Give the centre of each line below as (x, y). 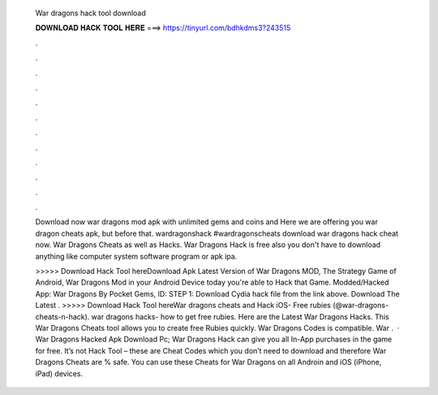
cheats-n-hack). (62, 316)
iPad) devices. (59, 373)
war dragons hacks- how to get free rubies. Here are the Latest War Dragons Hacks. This (240, 316)
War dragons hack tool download (90, 13)
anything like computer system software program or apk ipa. (136, 256)
